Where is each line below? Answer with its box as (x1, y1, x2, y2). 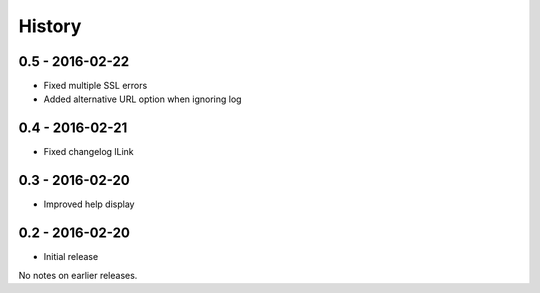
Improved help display (43, 198, 135, 210)
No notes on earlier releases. (18, 269, 138, 281)
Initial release (43, 251, 99, 263)
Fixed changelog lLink (43, 146, 134, 158)
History (18, 15, 82, 37)
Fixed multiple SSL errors (43, 80, 148, 92)
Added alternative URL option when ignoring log (43, 93, 242, 105)
